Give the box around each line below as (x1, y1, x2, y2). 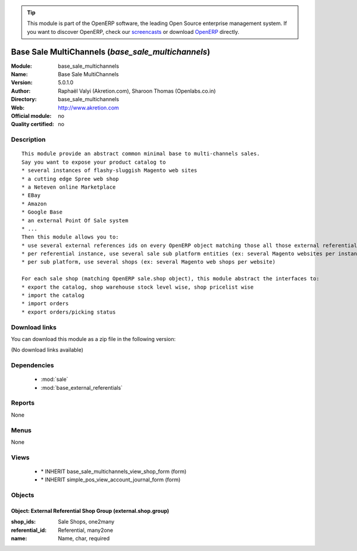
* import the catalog (21, 292, 84, 299)
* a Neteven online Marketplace (21, 183, 116, 190)
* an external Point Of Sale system (21, 217, 129, 224)
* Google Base (21, 209, 62, 215)
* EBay (21, 192, 41, 199)
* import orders (21, 300, 69, 307)
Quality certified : (11, 121, 55, 128)
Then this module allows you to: (21, 234, 119, 240)
